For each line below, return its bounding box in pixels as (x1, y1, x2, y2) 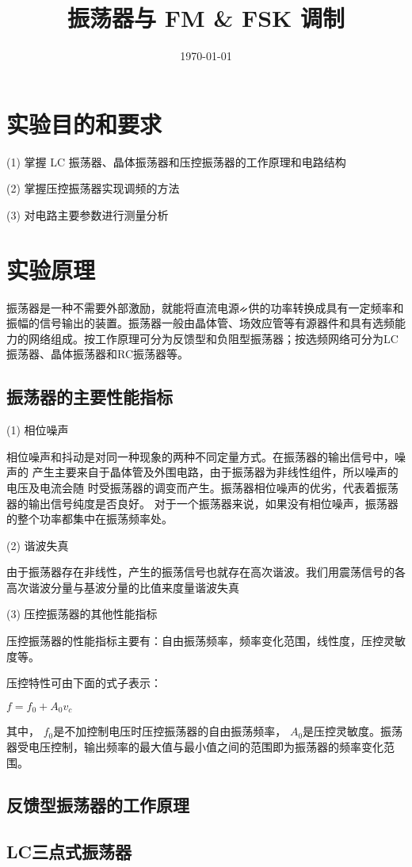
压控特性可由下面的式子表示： (6, 674, 162, 691)
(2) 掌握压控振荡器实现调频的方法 (6, 180, 180, 197)
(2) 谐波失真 (6, 537, 69, 553)
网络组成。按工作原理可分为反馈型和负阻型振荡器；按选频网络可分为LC (28, 330, 399, 346)
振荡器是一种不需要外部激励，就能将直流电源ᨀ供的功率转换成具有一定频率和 (6, 299, 404, 315)
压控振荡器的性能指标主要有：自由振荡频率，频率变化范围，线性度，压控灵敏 (6, 632, 406, 649)
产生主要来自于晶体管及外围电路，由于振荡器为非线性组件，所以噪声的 (32, 464, 399, 480)
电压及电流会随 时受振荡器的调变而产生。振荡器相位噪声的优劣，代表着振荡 (6, 479, 399, 495)
